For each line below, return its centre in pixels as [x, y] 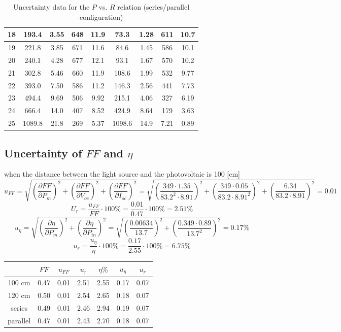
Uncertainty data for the [52, 7]
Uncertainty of [43, 153]
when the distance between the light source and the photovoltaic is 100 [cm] [122, 174]
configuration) [101, 16]
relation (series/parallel [154, 7]
